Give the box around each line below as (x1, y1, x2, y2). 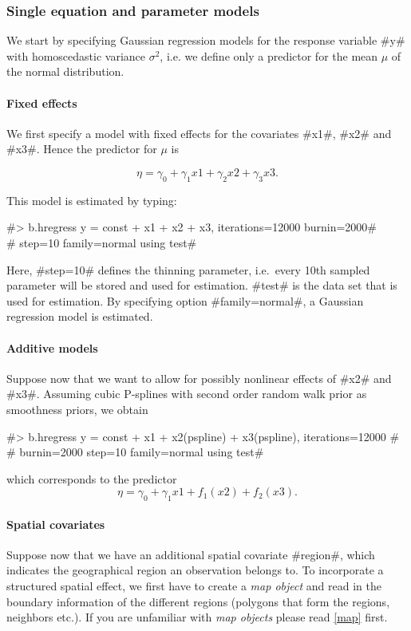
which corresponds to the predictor (6, 470, 177, 487)
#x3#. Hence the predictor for (6, 140, 157, 157)
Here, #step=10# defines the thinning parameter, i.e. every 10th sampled (6, 261, 370, 278)
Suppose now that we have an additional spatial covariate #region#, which (6, 546, 375, 562)
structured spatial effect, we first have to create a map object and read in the (6, 578, 381, 594)
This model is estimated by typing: (6, 191, 177, 208)
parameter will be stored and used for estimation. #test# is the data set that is (6, 277, 397, 294)
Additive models (6, 339, 98, 356)
